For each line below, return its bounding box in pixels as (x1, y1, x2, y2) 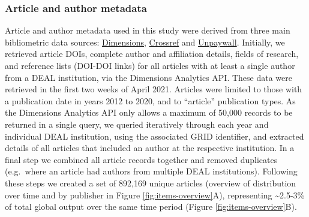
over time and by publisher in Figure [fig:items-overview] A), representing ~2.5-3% (5, 188, 305, 201)
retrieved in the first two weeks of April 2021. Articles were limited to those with (5, 83, 302, 95)
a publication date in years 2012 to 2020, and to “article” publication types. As (5, 94, 296, 107)
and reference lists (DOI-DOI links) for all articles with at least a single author (5, 59, 295, 71)
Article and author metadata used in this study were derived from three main (5, 24, 290, 37)
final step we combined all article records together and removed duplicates (5, 153, 278, 165)
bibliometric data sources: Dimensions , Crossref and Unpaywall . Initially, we (5, 35, 285, 48)
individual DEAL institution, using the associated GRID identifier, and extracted (5, 129, 304, 142)
